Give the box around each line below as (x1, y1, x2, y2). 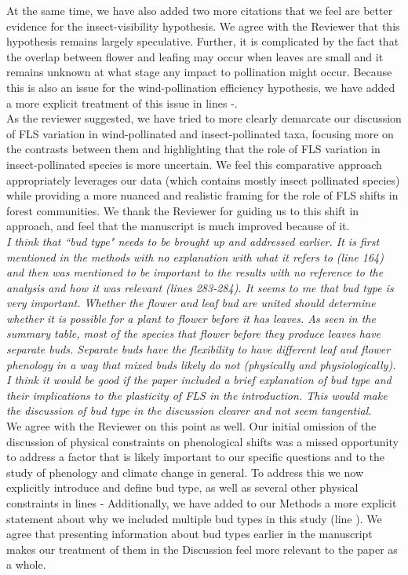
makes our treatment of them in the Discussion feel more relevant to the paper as (6, 540, 398, 557)
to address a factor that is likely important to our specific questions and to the (6, 449, 385, 465)
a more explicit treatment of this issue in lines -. (6, 94, 238, 111)
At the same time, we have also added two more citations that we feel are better (6, 2, 393, 18)
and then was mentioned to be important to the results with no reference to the (6, 264, 384, 280)
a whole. (6, 556, 46, 573)
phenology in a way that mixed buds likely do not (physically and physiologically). (6, 356, 396, 372)
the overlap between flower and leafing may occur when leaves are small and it (6, 48, 384, 64)
